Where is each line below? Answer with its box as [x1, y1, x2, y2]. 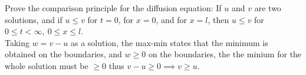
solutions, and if [5, 13, 62, 25]
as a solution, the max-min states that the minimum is [70, 36, 268, 48]
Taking [5, 36, 30, 48]
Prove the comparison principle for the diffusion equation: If [5, 2, 222, 14]
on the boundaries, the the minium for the [148, 48, 302, 60]
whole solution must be [5, 59, 88, 71]
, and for [156, 13, 187, 25]
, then [208, 13, 229, 25]
